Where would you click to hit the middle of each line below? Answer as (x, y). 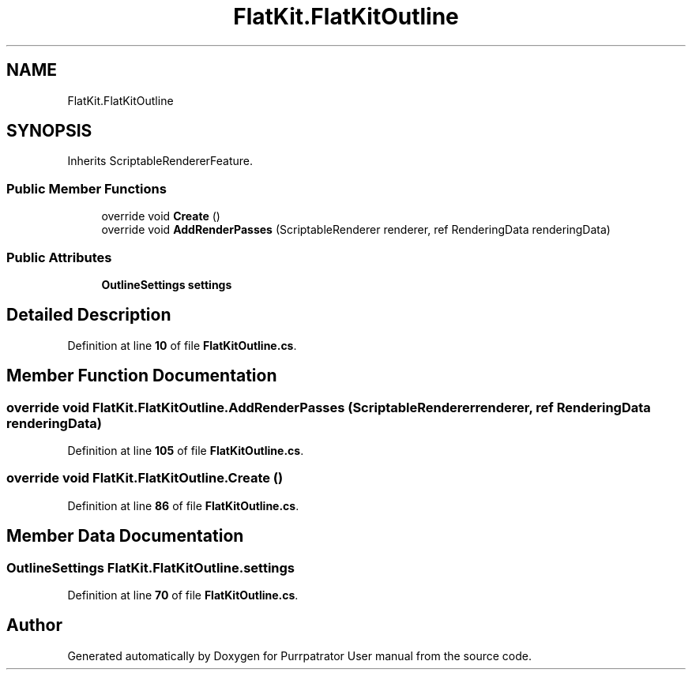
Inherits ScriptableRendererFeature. (160, 161)
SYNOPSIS (49, 131)
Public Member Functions (86, 188)
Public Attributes (59, 257)
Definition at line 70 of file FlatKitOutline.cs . (183, 595)
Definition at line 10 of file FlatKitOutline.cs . (182, 345)
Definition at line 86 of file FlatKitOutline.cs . (183, 505)
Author (34, 625)
